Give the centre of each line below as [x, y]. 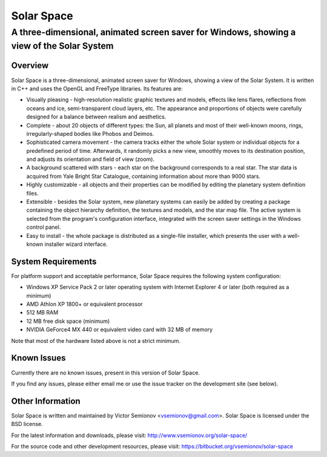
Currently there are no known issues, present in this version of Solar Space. [105, 373]
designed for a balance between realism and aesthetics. [96, 117]
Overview [30, 66]
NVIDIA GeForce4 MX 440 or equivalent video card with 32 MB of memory [120, 330]
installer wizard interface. [76, 244]
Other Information [46, 401]
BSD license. [27, 424]
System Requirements [54, 261]
